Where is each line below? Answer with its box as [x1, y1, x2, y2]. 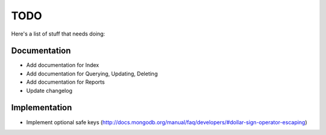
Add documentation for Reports [26, 78, 105, 86]
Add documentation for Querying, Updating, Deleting [26, 70, 158, 77]
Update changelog [26, 87, 72, 94]
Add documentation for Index [26, 61, 100, 69]
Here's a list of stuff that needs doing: [11, 30, 106, 37]
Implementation [11, 102, 72, 113]
